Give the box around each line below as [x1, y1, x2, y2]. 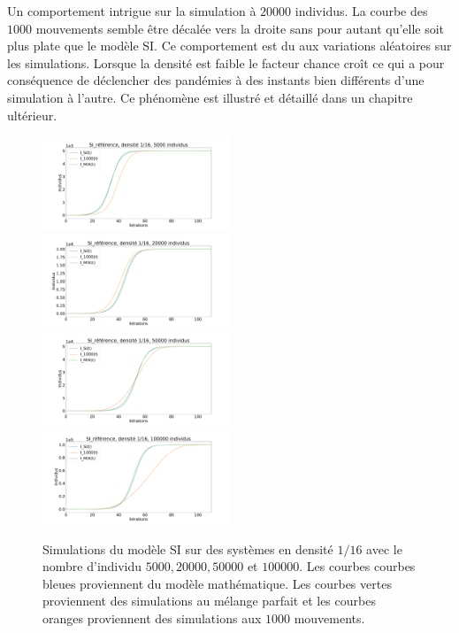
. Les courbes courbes [299, 557, 416, 575]
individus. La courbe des [295, 2, 428, 19]
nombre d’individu [42, 557, 142, 575]
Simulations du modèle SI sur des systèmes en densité [42, 539, 333, 558]
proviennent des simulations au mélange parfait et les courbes [42, 591, 376, 610]
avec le [366, 539, 402, 558]
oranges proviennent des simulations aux [42, 608, 262, 627]
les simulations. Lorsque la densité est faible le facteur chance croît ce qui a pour [7, 53, 445, 72]
